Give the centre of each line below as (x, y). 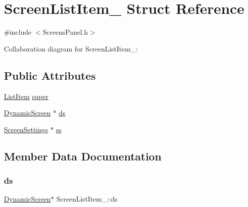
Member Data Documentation (83, 156)
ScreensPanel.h (65, 32)
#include (18, 32)
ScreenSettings (26, 129)
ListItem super (26, 96)
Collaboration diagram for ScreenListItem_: (71, 48)
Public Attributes (50, 75)
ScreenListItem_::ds (87, 199)
